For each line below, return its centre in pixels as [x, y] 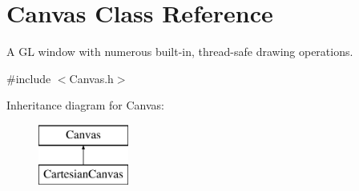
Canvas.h [91, 78]
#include [29, 78]
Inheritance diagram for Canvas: [85, 105]
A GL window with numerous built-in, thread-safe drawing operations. [180, 52]
